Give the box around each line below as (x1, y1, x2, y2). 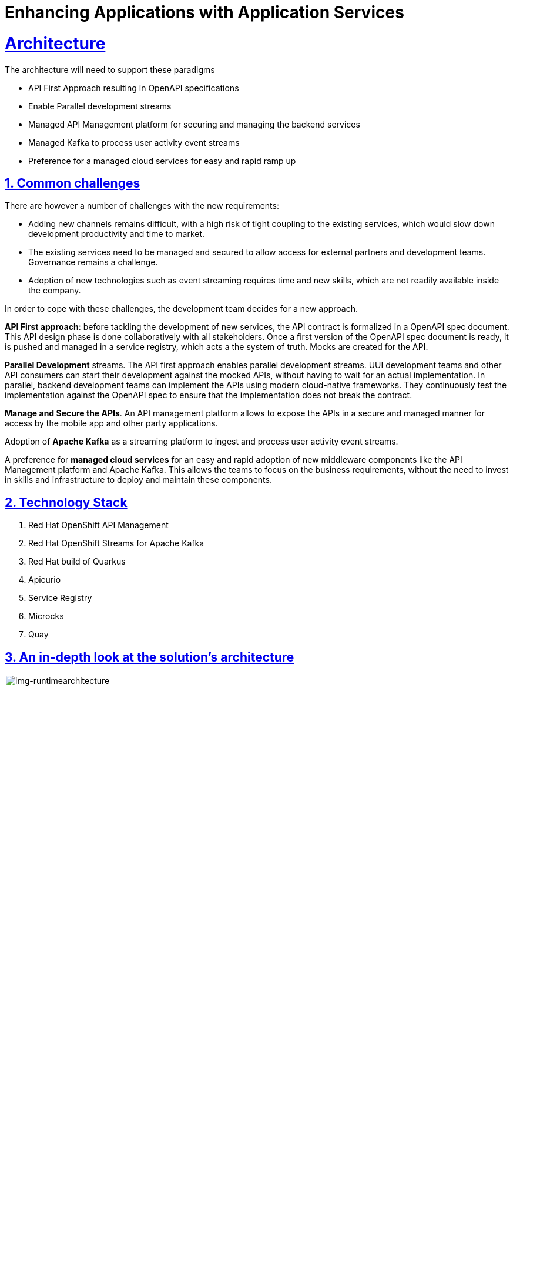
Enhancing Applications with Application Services (5, 2, 404, 22)
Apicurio (28, 575, 61, 585)
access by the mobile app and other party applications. (5, 418, 218, 429)
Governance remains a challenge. (28, 257, 158, 268)
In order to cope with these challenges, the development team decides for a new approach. (5, 303, 358, 314)
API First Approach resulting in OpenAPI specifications (28, 82, 239, 93)
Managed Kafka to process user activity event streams (28, 137, 240, 148)
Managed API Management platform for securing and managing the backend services (28, 119, 360, 129)
